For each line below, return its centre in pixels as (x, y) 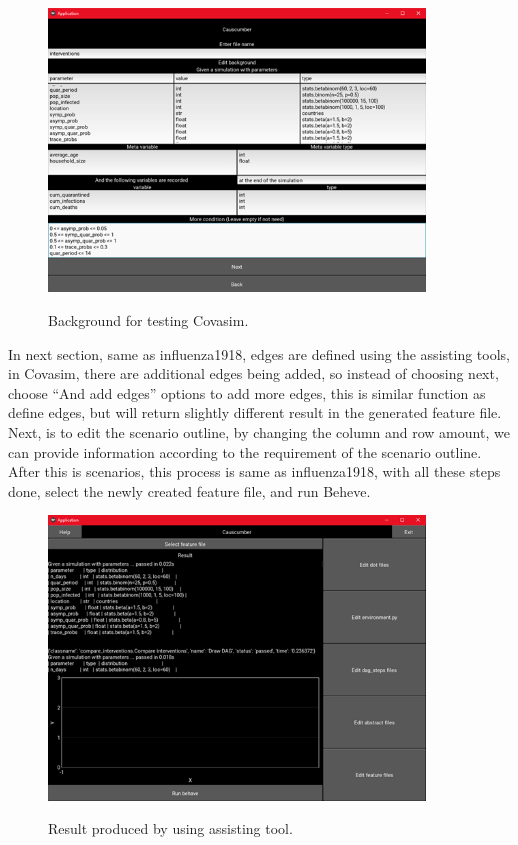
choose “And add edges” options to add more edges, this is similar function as (247, 392)
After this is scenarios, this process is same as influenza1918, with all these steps (254, 471)
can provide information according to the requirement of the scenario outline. (245, 451)
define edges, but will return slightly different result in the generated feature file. (255, 412)
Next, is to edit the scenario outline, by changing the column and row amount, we (259, 432)
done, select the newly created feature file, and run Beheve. (189, 490)
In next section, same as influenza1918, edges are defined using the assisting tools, (259, 353)
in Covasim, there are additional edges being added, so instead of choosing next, (253, 373)
